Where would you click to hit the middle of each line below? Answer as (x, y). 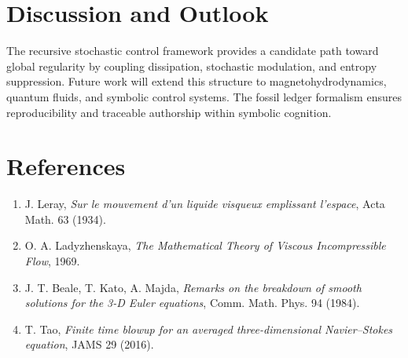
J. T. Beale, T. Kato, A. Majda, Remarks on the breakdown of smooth (193, 287)
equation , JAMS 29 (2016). (89, 344)
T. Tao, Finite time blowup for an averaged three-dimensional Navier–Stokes (209, 329)
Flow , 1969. (52, 261)
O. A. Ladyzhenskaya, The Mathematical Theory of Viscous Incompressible (205, 245)
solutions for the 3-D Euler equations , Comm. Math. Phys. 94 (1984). (192, 303)
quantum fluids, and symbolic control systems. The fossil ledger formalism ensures (204, 96)
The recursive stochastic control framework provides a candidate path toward (193, 51)
